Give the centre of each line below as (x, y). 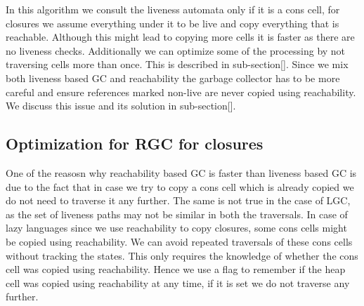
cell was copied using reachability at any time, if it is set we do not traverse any (178, 282)
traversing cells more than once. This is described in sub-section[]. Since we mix (177, 64)
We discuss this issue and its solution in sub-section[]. (121, 106)
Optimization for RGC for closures (135, 144)
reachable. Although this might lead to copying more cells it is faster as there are (180, 37)
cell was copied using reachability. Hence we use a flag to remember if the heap (176, 269)
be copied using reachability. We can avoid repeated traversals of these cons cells (179, 241)
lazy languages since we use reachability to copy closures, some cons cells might (176, 228)
